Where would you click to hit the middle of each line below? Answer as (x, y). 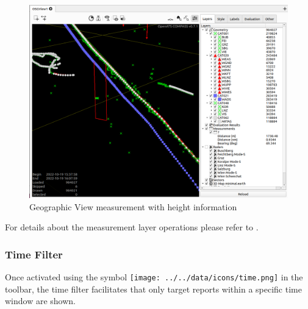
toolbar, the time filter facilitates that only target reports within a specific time (153, 289)
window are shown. (41, 301)
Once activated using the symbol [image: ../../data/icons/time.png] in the (154, 277)
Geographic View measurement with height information (133, 206)
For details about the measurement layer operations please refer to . (132, 227)
